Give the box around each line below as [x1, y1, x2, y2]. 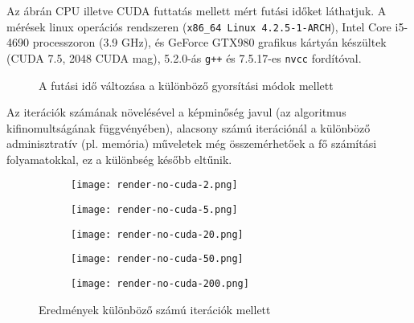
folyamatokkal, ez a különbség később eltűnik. [6, 150, 232, 167]
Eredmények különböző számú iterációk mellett [39, 301, 271, 317]
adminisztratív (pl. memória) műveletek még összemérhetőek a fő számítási [6, 135, 377, 152]
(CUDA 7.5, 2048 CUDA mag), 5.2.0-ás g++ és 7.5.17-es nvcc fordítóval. [6, 49, 362, 66]
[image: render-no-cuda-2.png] [71, 179, 238, 191]
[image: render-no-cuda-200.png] [71, 278, 249, 290]
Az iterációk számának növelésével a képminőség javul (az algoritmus [6, 104, 346, 121]
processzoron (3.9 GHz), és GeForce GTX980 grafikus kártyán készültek [32, 34, 387, 51]
